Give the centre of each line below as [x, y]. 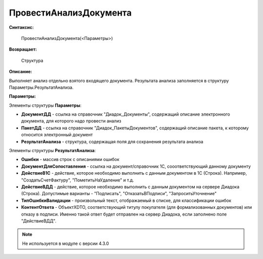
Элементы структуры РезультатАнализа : [52, 151]
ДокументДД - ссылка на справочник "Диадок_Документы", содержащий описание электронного [126, 114]
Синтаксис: [21, 27]
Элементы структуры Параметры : [45, 105]
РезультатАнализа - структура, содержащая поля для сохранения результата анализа [112, 141]
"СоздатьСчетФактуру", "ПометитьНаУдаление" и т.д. [77, 180]
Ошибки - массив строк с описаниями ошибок [70, 159]
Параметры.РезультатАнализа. [41, 87]
